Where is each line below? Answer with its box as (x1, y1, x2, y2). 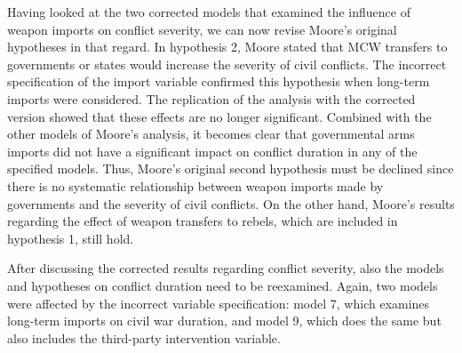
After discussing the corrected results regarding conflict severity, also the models (7, 259, 444, 277)
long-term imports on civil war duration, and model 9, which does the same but (7, 311, 442, 330)
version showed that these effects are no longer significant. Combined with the (7, 107, 432, 125)
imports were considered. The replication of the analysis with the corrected (7, 89, 416, 108)
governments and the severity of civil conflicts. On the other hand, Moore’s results (7, 194, 455, 213)
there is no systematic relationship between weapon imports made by (7, 176, 384, 195)
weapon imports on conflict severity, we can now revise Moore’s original (7, 20, 397, 38)
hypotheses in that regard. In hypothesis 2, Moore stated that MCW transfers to (7, 37, 448, 56)
